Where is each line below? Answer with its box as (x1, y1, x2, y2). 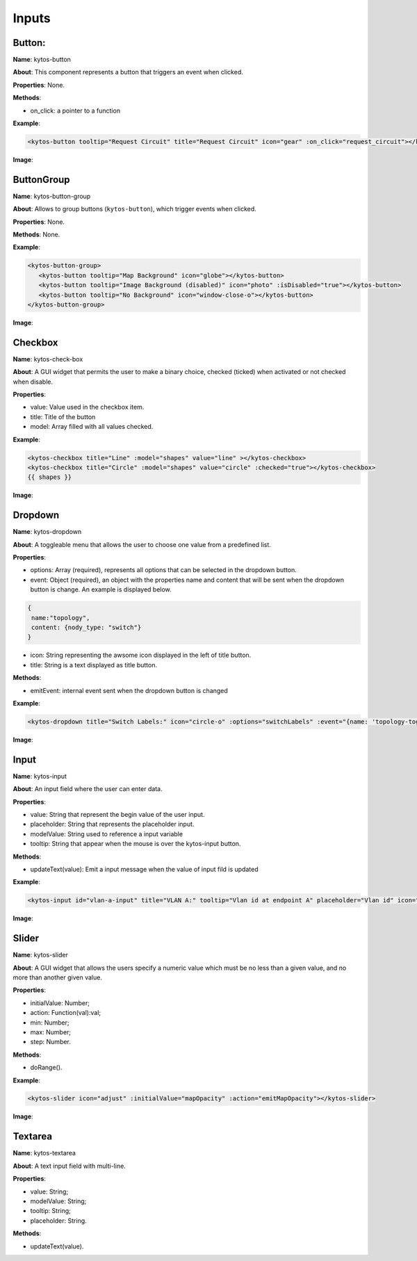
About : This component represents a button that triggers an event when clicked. (13, 68, 243, 76)
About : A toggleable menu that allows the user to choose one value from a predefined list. (13, 540, 271, 548)
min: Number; (30, 1018, 69, 1027)
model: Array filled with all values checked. (30, 423, 154, 431)
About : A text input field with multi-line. (13, 1162, 126, 1170)
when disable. (13, 377, 54, 386)
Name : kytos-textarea (13, 1149, 76, 1157)
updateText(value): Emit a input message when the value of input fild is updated (30, 865, 259, 873)
